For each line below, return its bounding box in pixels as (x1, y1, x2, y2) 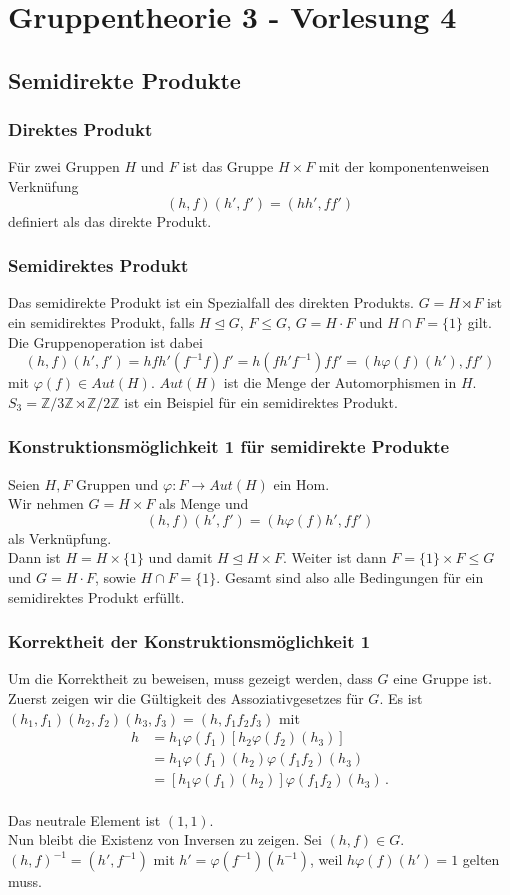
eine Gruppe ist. (393, 668, 492, 689)
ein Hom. (273, 473, 330, 494)
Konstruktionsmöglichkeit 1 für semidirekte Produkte (8, 434, 450, 459)
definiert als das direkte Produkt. (8, 210, 212, 231)
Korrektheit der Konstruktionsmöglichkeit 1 (8, 629, 371, 654)
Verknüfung (8, 175, 79, 196)
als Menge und (159, 493, 249, 514)
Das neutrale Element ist (8, 809, 161, 830)
